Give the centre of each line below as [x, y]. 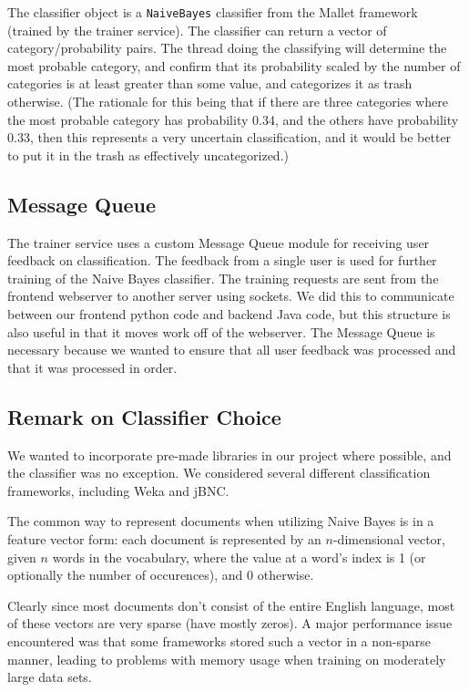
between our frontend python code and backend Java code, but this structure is [229, 313]
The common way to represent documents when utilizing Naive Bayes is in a [221, 521]
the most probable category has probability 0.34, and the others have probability [233, 119]
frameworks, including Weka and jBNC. [118, 490]
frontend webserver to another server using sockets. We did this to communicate [231, 296]
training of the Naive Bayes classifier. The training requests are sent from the [223, 278]
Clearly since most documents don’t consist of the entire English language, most [231, 605]
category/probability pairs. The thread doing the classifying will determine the [227, 48]
